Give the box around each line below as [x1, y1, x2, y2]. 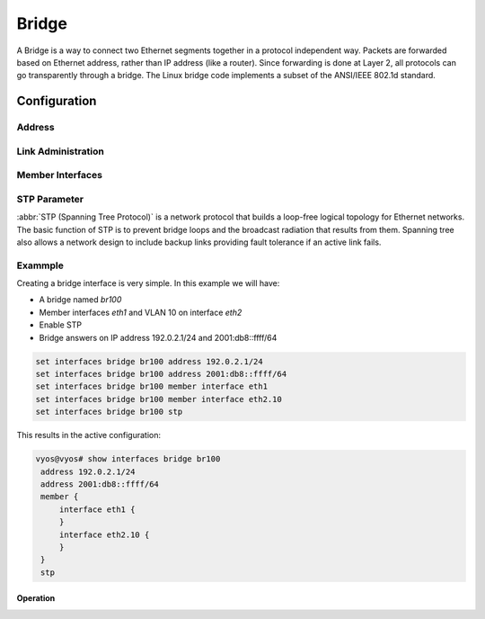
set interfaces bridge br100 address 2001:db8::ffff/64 [35, 369, 287, 380]
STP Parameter [16, 193, 84, 205]
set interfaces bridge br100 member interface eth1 [35, 381, 269, 391]
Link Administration [16, 145, 105, 157]
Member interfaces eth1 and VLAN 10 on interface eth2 [39, 307, 242, 318]
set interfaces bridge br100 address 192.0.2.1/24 [35, 356, 264, 366]
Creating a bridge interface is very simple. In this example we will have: [16, 278, 280, 289]
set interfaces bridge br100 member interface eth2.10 [35, 394, 282, 404]
